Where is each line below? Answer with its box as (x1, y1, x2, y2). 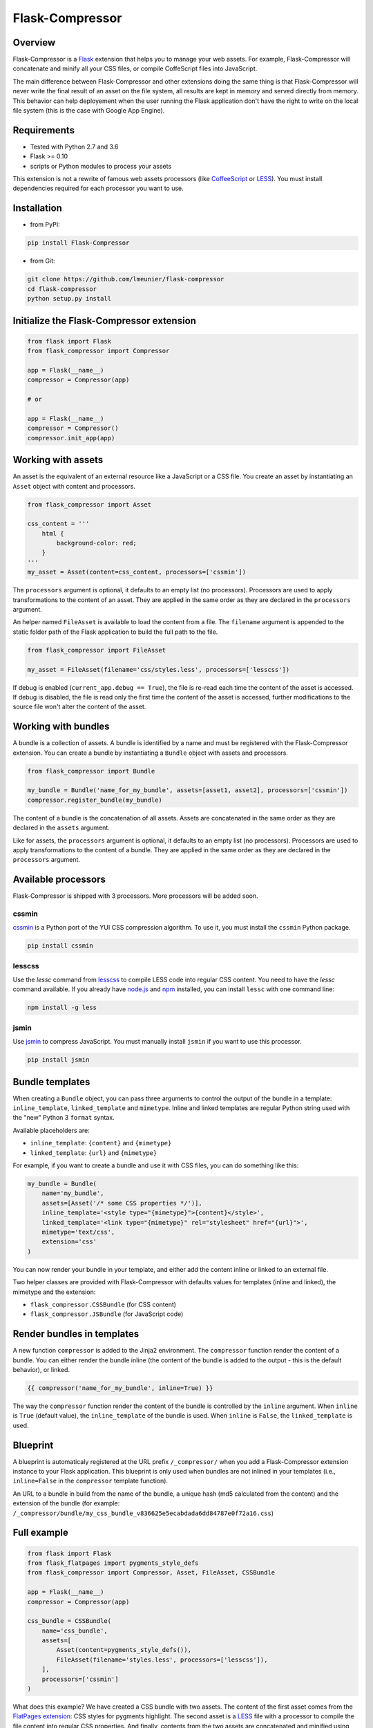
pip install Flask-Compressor (27, 239, 130, 247)
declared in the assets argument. (12, 823, 110, 832)
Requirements (12, 124, 75, 136)
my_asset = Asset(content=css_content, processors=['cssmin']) (27, 568, 247, 576)
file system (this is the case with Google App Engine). (12, 106, 165, 115)
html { (41, 529, 64, 537)
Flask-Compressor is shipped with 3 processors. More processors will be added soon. (12, 892, 258, 900)
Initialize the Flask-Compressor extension (12, 314, 197, 326)
